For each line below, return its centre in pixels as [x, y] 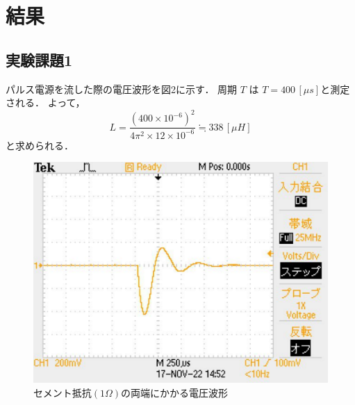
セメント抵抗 [63, 392]
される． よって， [46, 102]
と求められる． [40, 145]
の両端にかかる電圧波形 [175, 392]
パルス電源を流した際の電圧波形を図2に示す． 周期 [122, 89]
